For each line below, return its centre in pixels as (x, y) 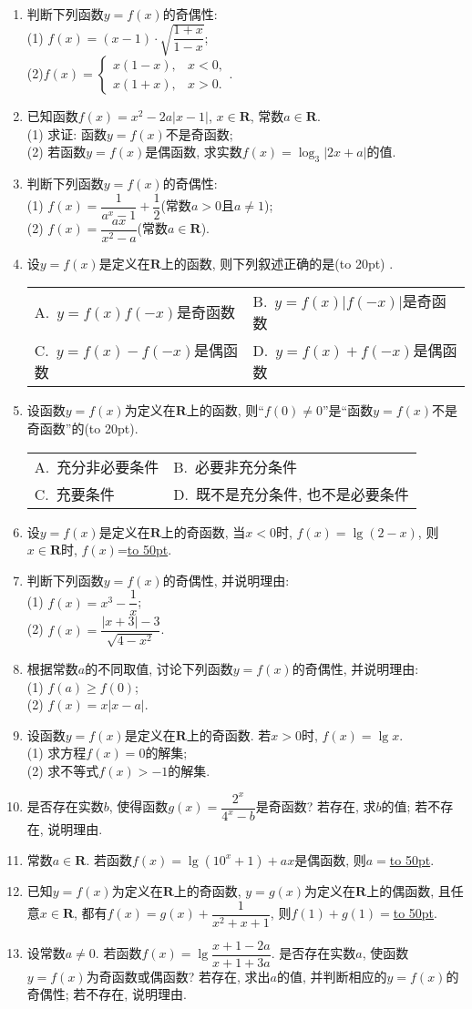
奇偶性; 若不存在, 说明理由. (107, 994)
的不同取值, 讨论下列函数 (159, 668)
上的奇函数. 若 (229, 734)
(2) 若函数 (56, 152)
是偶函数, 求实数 (194, 152)
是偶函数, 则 (330, 859)
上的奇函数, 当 (203, 531)
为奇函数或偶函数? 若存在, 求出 (178, 976)
